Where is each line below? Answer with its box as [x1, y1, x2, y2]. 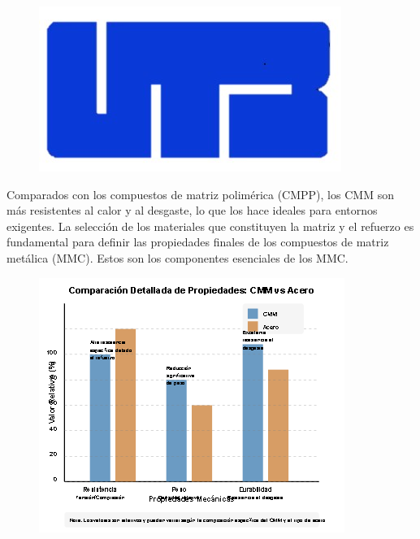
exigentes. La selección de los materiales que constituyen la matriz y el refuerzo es [6, 217, 414, 234]
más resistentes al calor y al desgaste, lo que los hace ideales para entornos [6, 202, 378, 219]
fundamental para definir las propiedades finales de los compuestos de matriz [6, 233, 389, 250]
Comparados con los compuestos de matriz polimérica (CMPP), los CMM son [6, 185, 394, 202]
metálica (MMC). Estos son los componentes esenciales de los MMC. [6, 249, 349, 266]
